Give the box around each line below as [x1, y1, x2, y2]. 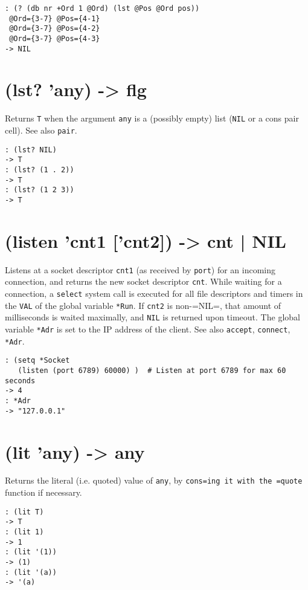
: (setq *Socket [5, 356, 70, 365]
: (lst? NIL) [5, 145, 57, 154]
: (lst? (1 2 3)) [5, 186, 74, 195]
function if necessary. [5, 486, 82, 499]
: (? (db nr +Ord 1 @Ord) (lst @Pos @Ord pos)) [5, 4, 200, 13]
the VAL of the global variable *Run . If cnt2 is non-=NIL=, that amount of [5, 299, 281, 311]
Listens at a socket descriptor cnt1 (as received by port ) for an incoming [5, 263, 276, 276]
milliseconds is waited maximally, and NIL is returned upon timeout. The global [5, 311, 300, 323]
